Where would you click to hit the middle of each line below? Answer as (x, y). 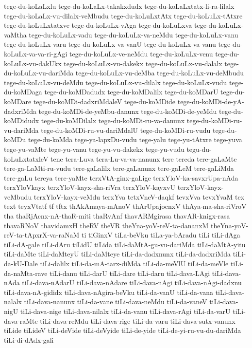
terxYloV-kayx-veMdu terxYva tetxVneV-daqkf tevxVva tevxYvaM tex (139, 196)
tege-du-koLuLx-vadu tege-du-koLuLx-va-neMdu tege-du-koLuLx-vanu (134, 34)
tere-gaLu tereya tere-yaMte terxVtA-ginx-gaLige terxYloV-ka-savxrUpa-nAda (121, 177)
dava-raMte (21, 321)
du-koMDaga (23, 92)
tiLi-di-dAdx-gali (29, 339)
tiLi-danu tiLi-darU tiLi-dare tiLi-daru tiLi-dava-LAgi (130, 273)
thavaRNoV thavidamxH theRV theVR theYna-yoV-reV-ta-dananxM (106, 225)
